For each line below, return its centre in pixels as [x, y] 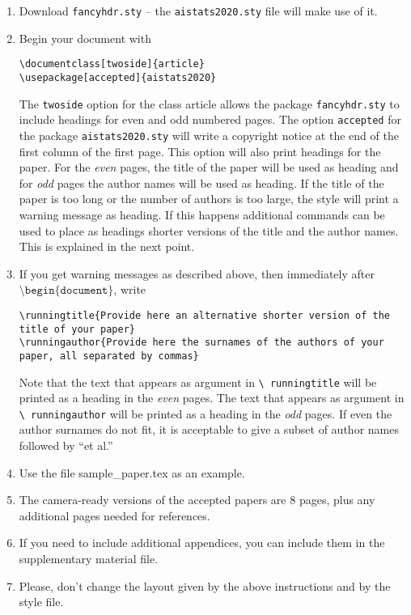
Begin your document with [85, 38]
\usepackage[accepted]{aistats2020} [118, 77]
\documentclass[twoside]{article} [112, 64]
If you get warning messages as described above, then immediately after [197, 273]
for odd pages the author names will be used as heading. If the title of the [201, 182]
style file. [41, 602]
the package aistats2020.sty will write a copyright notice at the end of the [209, 135]
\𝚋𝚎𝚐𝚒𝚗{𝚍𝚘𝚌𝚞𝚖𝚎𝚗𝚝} [66, 291]
